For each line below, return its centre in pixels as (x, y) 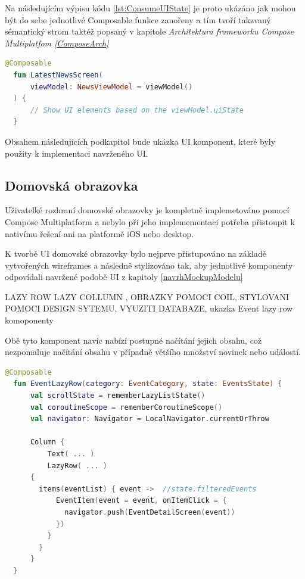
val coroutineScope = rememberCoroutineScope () (126, 407)
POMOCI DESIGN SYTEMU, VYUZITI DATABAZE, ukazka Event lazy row (149, 308)
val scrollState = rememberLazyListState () (118, 396)
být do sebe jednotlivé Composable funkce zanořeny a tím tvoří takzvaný (138, 19)
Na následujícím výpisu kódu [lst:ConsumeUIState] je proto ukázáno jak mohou (150, 8)
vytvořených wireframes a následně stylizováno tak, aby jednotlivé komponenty (149, 265)
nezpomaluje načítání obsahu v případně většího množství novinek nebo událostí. (153, 352)
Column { (47, 442)
